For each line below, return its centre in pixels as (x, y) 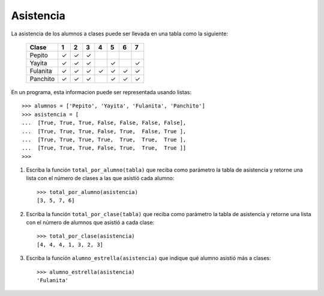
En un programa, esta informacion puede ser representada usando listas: (101, 92)
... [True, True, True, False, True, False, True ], (104, 131)
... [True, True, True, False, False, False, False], (104, 123)
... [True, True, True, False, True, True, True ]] (104, 148)
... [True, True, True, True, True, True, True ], (104, 139)
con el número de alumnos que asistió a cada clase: (90, 223)
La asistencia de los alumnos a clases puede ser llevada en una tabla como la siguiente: (119, 34)
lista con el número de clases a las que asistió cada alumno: (100, 178)
